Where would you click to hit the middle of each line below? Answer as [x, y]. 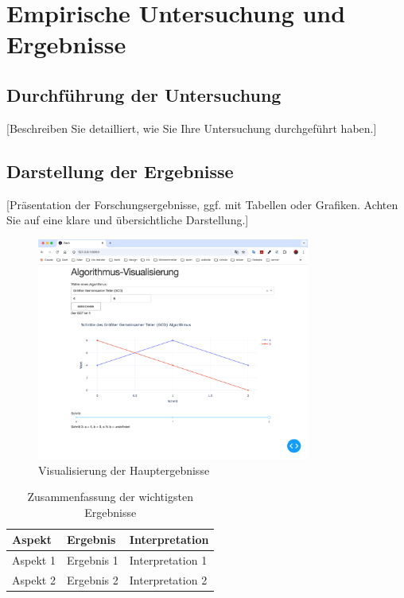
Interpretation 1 [168, 560]
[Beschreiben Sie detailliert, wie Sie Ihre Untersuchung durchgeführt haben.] [192, 128]
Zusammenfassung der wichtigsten [110, 497]
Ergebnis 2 [92, 580]
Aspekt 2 [34, 580]
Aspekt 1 [34, 560]
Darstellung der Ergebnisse [120, 171]
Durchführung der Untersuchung [144, 94]
